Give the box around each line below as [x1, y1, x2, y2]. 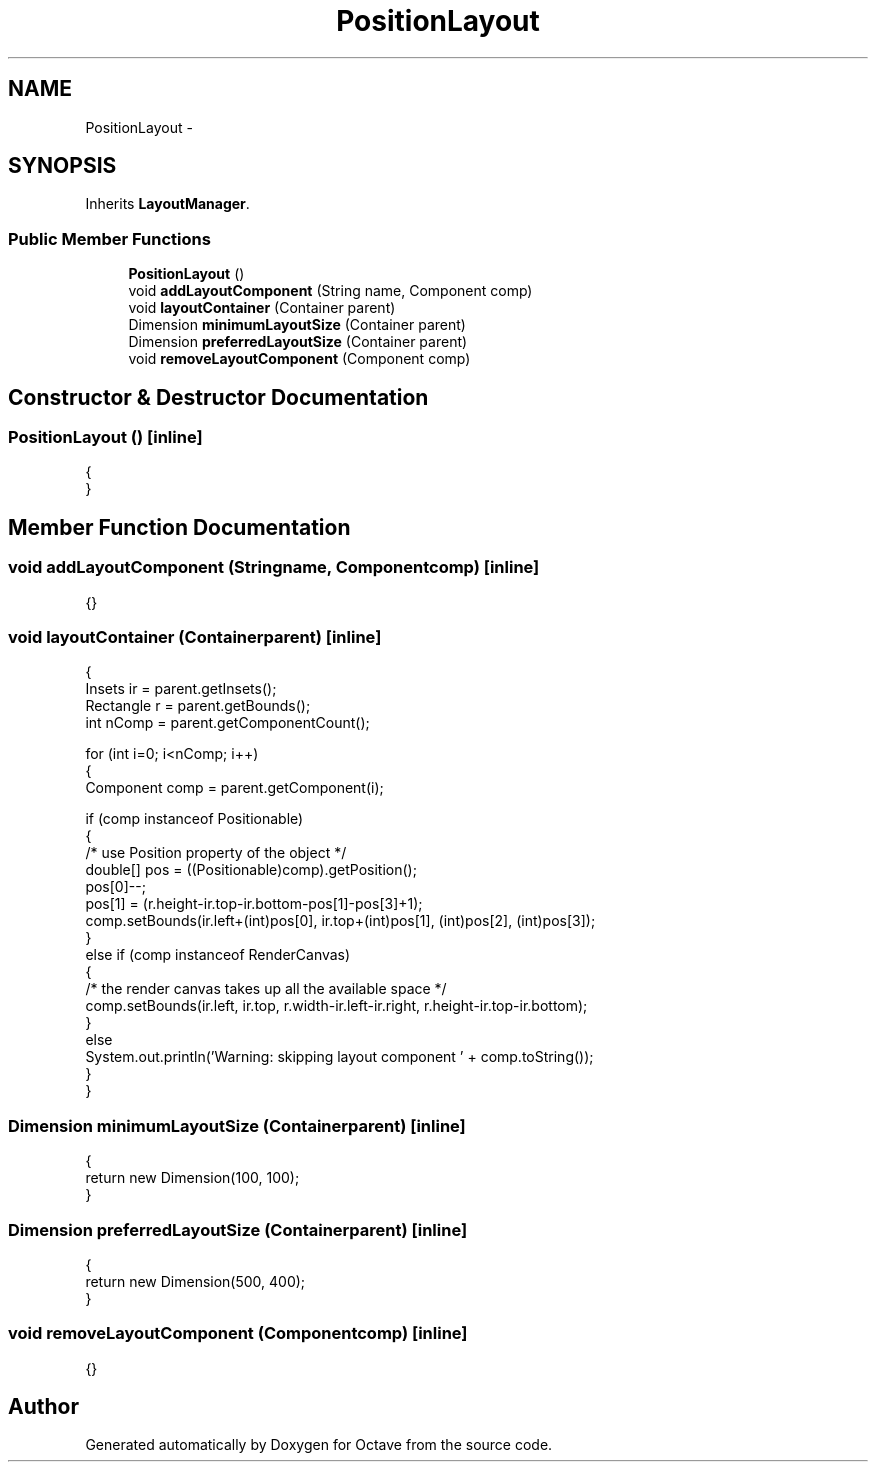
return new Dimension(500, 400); [85, 1272, 306, 1290]
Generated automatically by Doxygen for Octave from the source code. [85, 1436, 553, 1454]
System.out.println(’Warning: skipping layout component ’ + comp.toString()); [85, 1048, 594, 1066]
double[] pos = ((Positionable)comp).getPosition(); [85, 861, 417, 879]
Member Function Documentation [8, 514, 351, 540]
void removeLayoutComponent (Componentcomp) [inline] [8, 1323, 468, 1344]
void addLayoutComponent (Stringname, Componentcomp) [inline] [8, 557, 540, 578]
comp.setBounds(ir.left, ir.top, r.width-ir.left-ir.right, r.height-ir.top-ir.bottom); [85, 997, 588, 1015]
